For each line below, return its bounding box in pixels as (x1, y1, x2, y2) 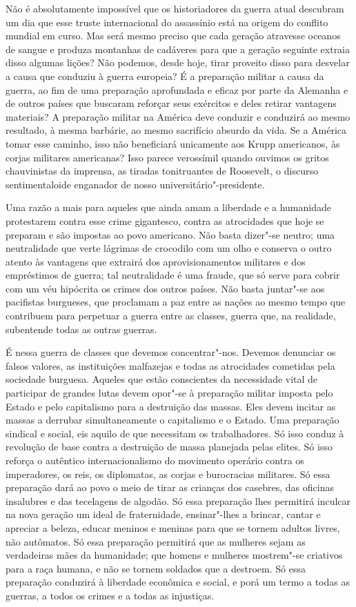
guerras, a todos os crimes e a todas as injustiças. (6, 588, 215, 602)
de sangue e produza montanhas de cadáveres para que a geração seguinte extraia (6, 41, 350, 56)
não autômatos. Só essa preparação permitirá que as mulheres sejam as (6, 534, 306, 548)
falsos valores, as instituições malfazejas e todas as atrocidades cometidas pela (6, 358, 335, 372)
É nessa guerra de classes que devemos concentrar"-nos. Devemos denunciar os (6, 345, 336, 359)
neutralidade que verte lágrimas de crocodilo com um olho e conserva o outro (6, 241, 332, 255)
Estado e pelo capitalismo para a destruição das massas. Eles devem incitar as (6, 399, 336, 413)
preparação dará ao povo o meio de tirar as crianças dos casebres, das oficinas (6, 480, 334, 495)
